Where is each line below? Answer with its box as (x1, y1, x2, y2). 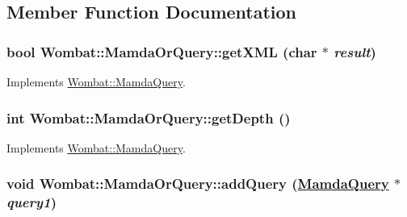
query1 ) (6, 192, 57, 212)
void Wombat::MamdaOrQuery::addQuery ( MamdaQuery (6, 173, 389, 194)
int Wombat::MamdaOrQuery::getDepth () (6, 107, 291, 127)
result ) (334, 41, 376, 61)
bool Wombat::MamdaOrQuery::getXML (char (6, 41, 317, 61)
